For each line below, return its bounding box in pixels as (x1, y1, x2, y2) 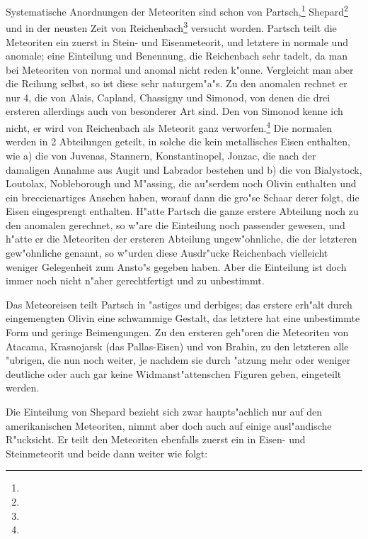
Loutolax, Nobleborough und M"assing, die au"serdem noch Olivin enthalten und (6, 176, 357, 191)
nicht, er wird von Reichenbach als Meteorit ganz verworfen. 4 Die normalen (6, 118, 333, 135)
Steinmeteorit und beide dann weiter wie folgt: (6, 445, 208, 460)
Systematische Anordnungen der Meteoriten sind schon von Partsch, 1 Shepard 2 (6, 2, 348, 18)
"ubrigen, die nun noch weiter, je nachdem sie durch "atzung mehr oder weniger (6, 352, 351, 367)
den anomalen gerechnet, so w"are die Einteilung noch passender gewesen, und (6, 217, 345, 232)
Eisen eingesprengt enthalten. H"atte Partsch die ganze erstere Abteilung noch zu (6, 204, 359, 218)
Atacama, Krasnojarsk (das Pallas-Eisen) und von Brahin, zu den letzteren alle (6, 338, 349, 353)
